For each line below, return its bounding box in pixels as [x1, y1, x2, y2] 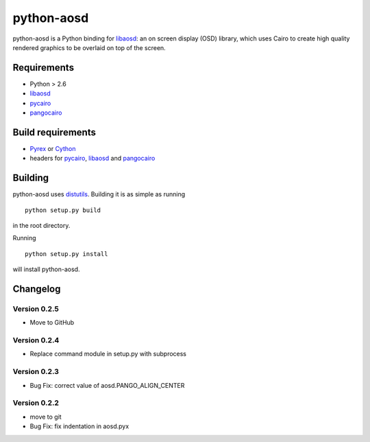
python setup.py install [25, 250, 108, 257]
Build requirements [12, 126, 96, 138]
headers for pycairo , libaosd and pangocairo [29, 154, 156, 163]
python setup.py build [25, 206, 101, 214]
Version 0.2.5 [12, 304, 60, 314]
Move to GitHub [29, 318, 75, 327]
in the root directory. [12, 222, 71, 229]
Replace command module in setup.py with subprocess [29, 350, 186, 358]
